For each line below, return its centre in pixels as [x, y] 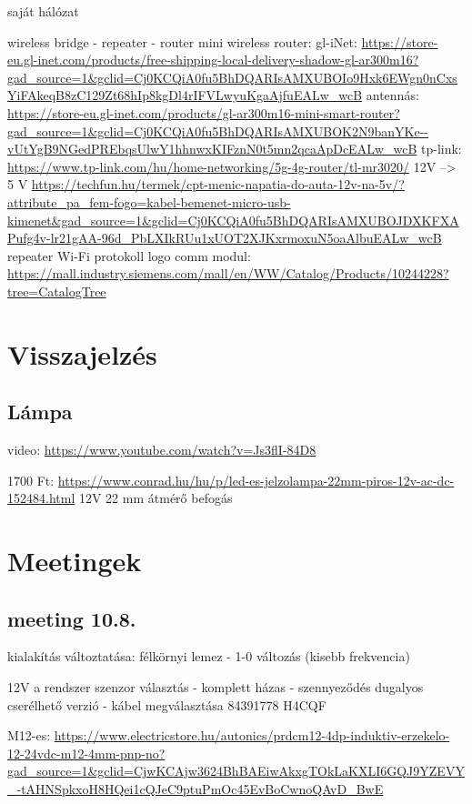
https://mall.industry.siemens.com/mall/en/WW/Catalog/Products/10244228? [228, 273]
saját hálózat [43, 11]
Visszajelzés [82, 353]
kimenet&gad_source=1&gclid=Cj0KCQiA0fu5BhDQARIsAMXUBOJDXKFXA [233, 220]
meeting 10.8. [72, 618]
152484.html [41, 498]
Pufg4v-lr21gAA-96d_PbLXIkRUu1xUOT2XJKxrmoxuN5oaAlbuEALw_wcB [225, 238]
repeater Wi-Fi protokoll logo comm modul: [129, 255]
